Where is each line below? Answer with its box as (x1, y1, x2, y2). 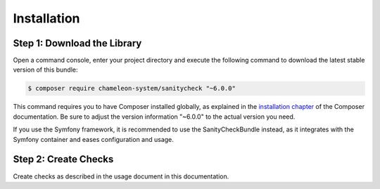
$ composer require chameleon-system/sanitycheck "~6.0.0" (27, 84, 236, 93)
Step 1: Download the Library (13, 37, 142, 49)
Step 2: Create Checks (13, 153, 114, 165)
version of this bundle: (13, 65, 78, 74)
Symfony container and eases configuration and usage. (13, 135, 174, 143)
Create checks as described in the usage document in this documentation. (13, 172, 229, 181)
